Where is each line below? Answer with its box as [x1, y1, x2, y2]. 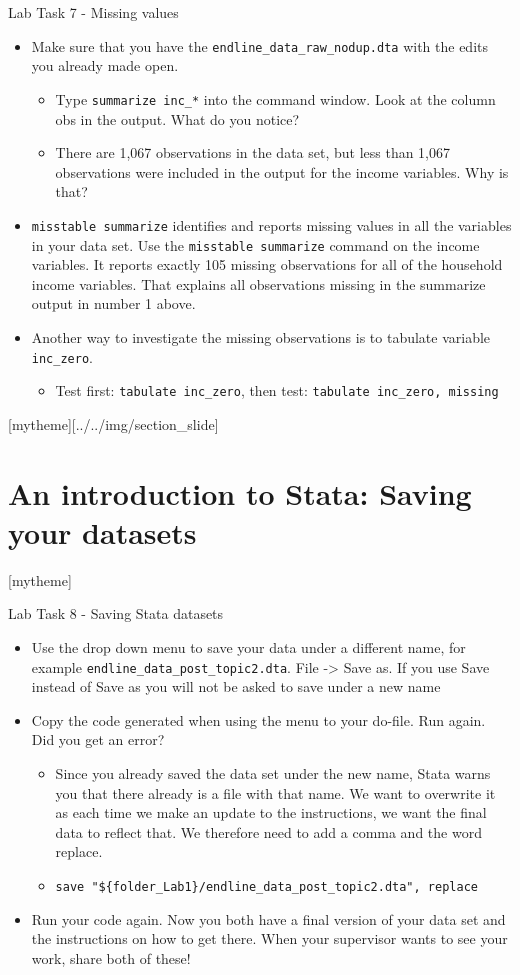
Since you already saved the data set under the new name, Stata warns [55, 763, 491, 783]
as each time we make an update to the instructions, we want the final [55, 802, 487, 823]
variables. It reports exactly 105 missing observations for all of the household [31, 254, 503, 275]
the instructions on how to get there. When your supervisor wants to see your [31, 928, 508, 949]
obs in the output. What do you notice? [55, 108, 300, 129]
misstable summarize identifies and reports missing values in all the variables [31, 214, 512, 235]
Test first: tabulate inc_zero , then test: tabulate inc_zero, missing [55, 380, 499, 401]
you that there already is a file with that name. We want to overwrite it [55, 782, 496, 803]
